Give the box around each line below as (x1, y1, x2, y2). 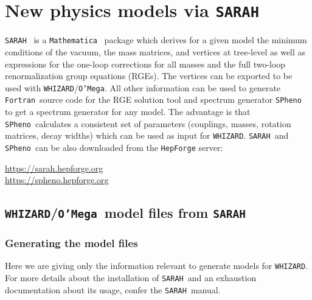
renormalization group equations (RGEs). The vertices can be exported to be (5, 69, 293, 82)
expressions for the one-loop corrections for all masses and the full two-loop (5, 57, 286, 70)
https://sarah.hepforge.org (5, 161, 103, 174)
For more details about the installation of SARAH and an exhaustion (5, 271, 257, 284)
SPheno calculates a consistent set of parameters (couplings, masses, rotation (5, 117, 291, 130)
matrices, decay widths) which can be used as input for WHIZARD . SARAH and (5, 129, 289, 142)
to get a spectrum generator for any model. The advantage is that (5, 105, 251, 117)
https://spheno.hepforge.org (5, 173, 109, 186)
